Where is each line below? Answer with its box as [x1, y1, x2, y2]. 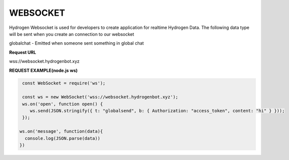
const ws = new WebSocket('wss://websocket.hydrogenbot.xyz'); [22, 94, 179, 100]
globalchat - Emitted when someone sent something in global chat [9, 40, 144, 46]
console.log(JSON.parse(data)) [25, 135, 101, 141]
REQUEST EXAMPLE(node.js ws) [9, 67, 78, 73]
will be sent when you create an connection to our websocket [9, 31, 134, 37]
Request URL [9, 49, 36, 55]
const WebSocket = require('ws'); [22, 80, 106, 86]
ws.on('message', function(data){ [19, 129, 103, 134]
